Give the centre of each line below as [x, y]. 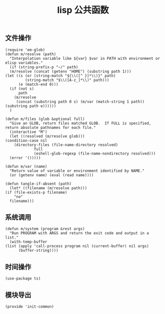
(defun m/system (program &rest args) [45, 229]
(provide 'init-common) [30, 307]
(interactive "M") [29, 132]
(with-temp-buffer [29, 242]
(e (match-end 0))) [38, 84]
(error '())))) [25, 158]
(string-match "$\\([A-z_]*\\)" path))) [67, 80]
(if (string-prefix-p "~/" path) [44, 67]
